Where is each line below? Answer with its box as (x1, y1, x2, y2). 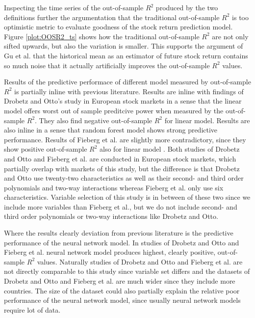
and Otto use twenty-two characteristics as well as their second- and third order (4, 173, 244, 183)
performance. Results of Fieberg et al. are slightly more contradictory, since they (4, 134, 246, 144)
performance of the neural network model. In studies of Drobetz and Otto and (4, 237, 239, 247)
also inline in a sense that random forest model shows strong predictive (4, 125, 218, 135)
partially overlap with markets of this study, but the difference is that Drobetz (4, 163, 240, 173)
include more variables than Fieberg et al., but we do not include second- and (4, 201, 237, 212)
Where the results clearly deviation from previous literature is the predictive (4, 228, 233, 238)
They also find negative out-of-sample (39, 115, 152, 125)
